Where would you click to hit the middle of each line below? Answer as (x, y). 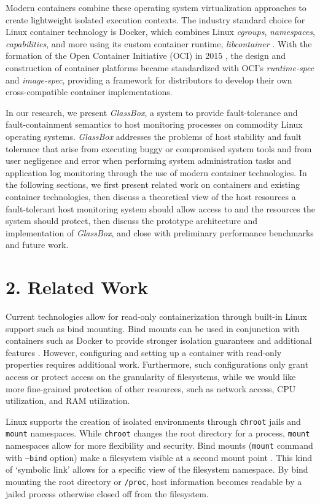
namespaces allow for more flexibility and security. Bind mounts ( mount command (159, 445)
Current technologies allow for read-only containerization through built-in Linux (156, 316)
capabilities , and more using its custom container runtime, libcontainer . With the (159, 43)
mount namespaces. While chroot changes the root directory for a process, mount (158, 433)
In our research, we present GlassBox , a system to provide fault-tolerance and (152, 112)
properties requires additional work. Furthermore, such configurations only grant (157, 364)
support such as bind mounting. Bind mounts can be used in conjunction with (153, 328)
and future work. (37, 245)
